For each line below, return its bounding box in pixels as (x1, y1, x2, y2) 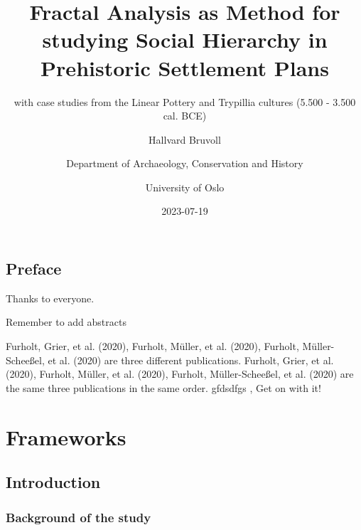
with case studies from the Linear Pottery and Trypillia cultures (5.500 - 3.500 (14, 94, 356, 109)
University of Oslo (145, 179, 225, 194)
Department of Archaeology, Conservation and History (66, 156, 303, 171)
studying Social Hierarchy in (42, 25, 328, 54)
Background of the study (6, 508, 151, 526)
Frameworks (6, 422, 126, 451)
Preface (6, 258, 62, 280)
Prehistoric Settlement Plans (41, 53, 329, 82)
